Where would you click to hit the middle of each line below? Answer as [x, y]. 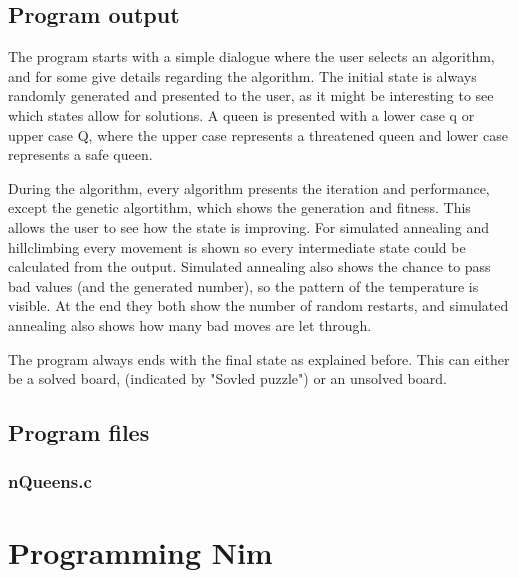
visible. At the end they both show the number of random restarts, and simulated [258, 305]
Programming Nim [140, 551]
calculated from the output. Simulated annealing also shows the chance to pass [249, 266]
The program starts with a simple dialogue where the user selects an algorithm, [251, 56]
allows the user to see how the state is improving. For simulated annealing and [249, 226]
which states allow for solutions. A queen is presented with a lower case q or [241, 114]
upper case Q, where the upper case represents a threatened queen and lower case [258, 134]
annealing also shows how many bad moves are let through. [190, 324]
